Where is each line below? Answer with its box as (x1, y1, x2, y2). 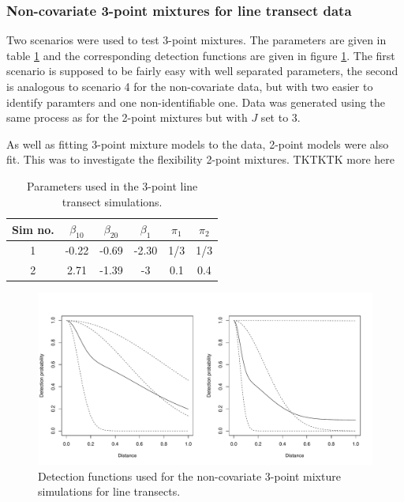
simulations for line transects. (38, 483, 181, 500)
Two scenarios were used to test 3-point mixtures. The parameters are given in (6, 32, 387, 48)
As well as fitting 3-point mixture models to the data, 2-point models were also (6, 135, 389, 152)
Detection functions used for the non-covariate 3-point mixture (38, 467, 341, 484)
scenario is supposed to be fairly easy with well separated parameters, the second (6, 62, 398, 79)
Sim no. (12, 221, 54, 237)
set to (260, 109, 289, 126)
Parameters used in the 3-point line (27, 177, 198, 194)
